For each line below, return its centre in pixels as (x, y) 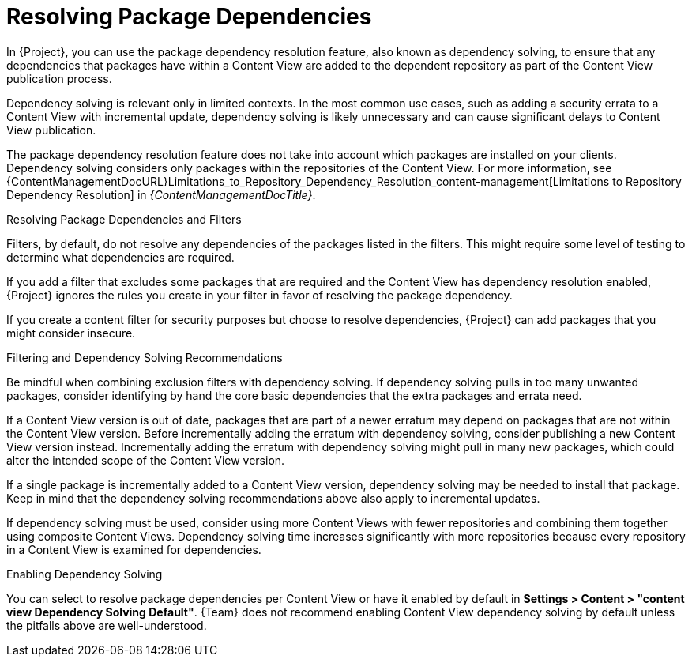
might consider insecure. (71, 333)
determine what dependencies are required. (120, 257)
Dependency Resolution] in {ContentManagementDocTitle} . (161, 194)
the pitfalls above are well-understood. (107, 625)
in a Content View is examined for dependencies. (134, 549)
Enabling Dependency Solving (85, 574)
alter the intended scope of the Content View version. (146, 460)
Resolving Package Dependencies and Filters (124, 219)
